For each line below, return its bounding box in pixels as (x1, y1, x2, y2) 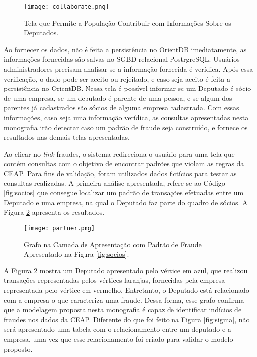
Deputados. (24, 27, 59, 38)
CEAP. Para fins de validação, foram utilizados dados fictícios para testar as (4, 168, 237, 178)
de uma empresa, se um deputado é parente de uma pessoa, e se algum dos (4, 92, 232, 103)
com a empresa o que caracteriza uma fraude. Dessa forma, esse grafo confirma (4, 294, 244, 305)
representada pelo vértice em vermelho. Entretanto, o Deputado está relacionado (4, 284, 249, 295)
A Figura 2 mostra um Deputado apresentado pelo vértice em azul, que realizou (4, 265, 248, 275)
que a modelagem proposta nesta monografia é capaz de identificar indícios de (4, 304, 242, 315)
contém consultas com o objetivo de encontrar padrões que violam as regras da (4, 158, 244, 169)
